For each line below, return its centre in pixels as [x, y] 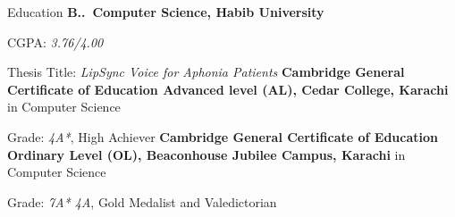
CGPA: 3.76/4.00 [55, 42]
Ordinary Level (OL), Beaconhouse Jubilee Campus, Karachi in [206, 154]
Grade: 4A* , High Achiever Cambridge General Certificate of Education [223, 136]
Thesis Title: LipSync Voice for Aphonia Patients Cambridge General [206, 72]
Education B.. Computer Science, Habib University [166, 12]
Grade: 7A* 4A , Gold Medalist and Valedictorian [142, 201]
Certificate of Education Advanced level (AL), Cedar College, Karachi [228, 89]
